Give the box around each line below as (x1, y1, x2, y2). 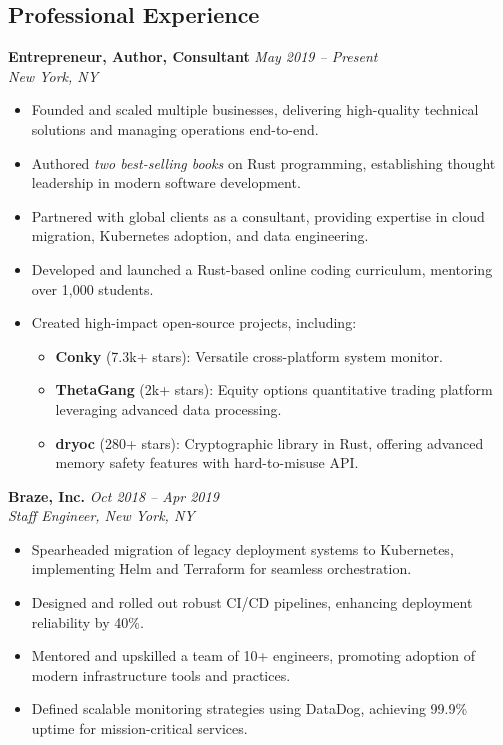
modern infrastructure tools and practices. (31, 664, 291, 685)
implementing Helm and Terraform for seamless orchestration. (31, 558, 412, 579)
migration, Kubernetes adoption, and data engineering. (31, 225, 369, 246)
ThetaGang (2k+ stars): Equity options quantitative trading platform (55, 379, 493, 400)
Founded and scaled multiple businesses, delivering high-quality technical (31, 99, 479, 120)
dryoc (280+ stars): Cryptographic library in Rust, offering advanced (55, 432, 484, 453)
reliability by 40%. (31, 611, 144, 632)
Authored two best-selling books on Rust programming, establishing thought (31, 152, 496, 173)
